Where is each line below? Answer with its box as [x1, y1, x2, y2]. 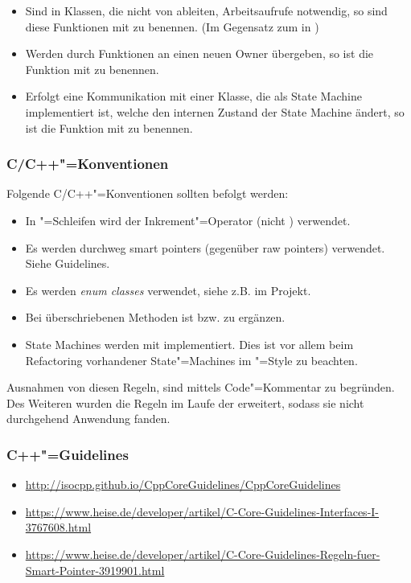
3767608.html [25, 519, 92, 536]
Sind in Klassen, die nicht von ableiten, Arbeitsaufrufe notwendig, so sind [25, 2, 388, 18]
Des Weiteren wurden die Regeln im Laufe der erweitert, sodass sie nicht [6, 394, 364, 411]
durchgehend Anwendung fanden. [6, 410, 171, 427]
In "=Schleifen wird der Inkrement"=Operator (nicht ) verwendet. [25, 211, 351, 228]
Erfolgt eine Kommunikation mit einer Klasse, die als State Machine [25, 88, 362, 105]
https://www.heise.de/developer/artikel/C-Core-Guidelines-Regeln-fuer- [25, 545, 380, 562]
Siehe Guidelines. [25, 255, 110, 272]
